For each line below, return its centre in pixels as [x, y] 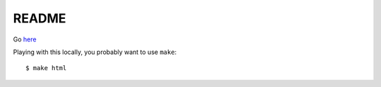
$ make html [46, 68]
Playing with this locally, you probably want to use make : [95, 52]
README [40, 18]
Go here [25, 39]
